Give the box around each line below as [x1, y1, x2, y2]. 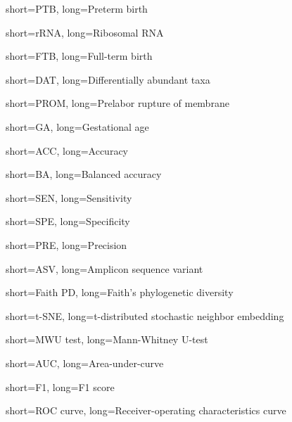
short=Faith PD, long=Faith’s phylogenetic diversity [6, 285, 234, 300]
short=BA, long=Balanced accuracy [6, 167, 162, 181]
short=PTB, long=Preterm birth [6, 1, 148, 15]
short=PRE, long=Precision [6, 237, 127, 252]
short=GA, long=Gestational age [6, 119, 149, 134]
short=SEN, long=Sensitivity [6, 190, 132, 205]
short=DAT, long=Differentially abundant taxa [6, 72, 210, 87]
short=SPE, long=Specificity [6, 214, 130, 229]
